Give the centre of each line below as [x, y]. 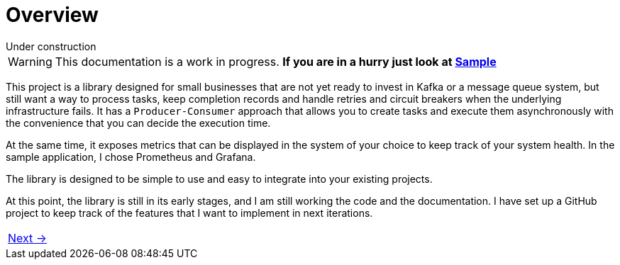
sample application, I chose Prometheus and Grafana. [131, 157]
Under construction [51, 46]
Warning [30, 61]
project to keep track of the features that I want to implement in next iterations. [189, 213]
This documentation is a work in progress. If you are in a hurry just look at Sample [276, 61]
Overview [52, 15]
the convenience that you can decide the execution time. [138, 123]
